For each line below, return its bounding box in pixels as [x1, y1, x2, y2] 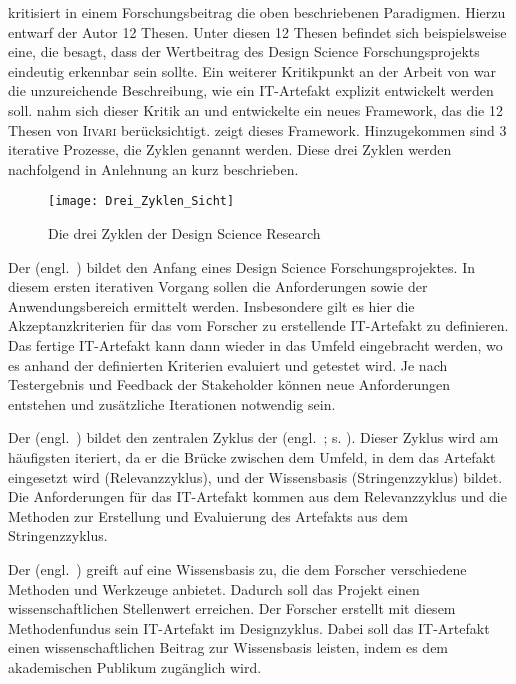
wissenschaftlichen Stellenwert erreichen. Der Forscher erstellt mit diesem [8, 598, 456, 619]
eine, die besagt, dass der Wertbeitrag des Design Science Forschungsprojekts [8, 41, 480, 62]
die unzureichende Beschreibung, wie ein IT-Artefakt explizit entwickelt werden [8, 80, 494, 101]
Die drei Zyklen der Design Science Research [48, 223, 321, 243]
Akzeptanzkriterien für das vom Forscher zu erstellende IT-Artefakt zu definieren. [8, 315, 509, 336]
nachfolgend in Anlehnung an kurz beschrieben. [8, 158, 299, 179]
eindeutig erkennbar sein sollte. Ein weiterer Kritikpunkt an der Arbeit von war [8, 60, 496, 81]
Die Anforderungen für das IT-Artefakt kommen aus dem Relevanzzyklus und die [8, 486, 507, 507]
